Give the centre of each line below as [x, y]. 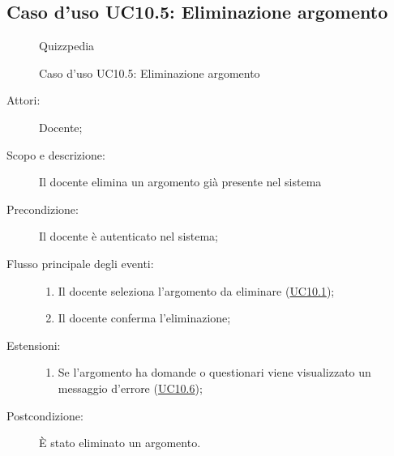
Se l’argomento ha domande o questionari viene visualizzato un [214, 372]
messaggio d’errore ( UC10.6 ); [130, 388]
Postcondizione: [45, 415]
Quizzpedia [67, 46]
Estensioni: [34, 345]
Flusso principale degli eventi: [80, 263]
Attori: [24, 100]
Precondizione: [43, 209]
